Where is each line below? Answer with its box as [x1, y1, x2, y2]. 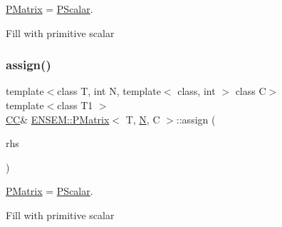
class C [235, 84, 266, 99]
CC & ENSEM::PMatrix [6, 111, 110, 126]
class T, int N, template [57, 84, 161, 99]
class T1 [57, 98, 93, 112]
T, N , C [125, 111, 160, 126]
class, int [177, 84, 216, 99]
